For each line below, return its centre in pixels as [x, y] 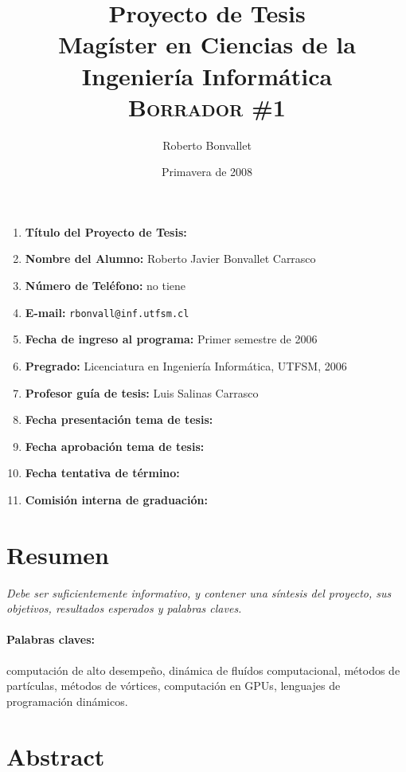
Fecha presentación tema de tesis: [119, 419]
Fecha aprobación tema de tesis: [115, 446]
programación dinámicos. [67, 701]
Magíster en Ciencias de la [207, 44]
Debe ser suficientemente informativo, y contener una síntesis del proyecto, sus [199, 592]
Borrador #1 [207, 106]
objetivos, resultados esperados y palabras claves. [124, 608]
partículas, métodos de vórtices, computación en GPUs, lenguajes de [174, 686]
